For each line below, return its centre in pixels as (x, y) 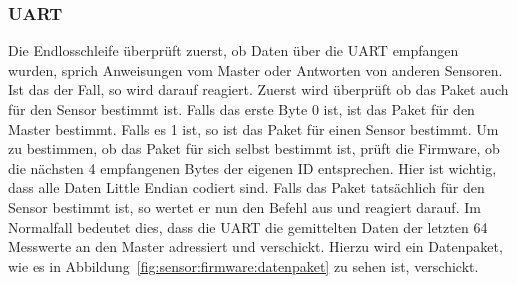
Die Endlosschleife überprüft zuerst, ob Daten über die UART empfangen (233, 50)
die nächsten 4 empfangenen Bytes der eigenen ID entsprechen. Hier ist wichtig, (252, 167)
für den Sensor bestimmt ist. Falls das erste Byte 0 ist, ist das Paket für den (241, 109)
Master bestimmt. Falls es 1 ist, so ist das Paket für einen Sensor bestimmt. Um (253, 128)
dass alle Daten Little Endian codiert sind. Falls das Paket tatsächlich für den (246, 187)
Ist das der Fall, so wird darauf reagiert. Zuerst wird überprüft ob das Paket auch (258, 89)
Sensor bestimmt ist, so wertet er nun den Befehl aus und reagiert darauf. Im (244, 206)
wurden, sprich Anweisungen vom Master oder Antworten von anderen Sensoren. (255, 69)
